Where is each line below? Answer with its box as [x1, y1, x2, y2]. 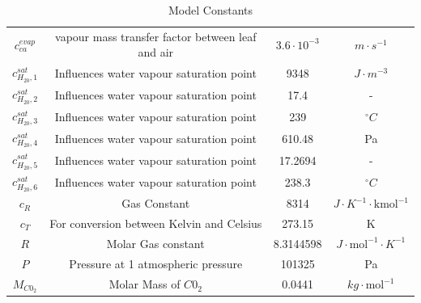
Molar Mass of [108, 276, 181, 292]
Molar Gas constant [106, 234, 205, 251]
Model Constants [168, 2, 253, 18]
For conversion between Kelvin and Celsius [49, 215, 262, 231]
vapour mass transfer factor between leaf [55, 27, 257, 44]
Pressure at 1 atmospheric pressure [69, 255, 243, 271]
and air [138, 44, 174, 61]
